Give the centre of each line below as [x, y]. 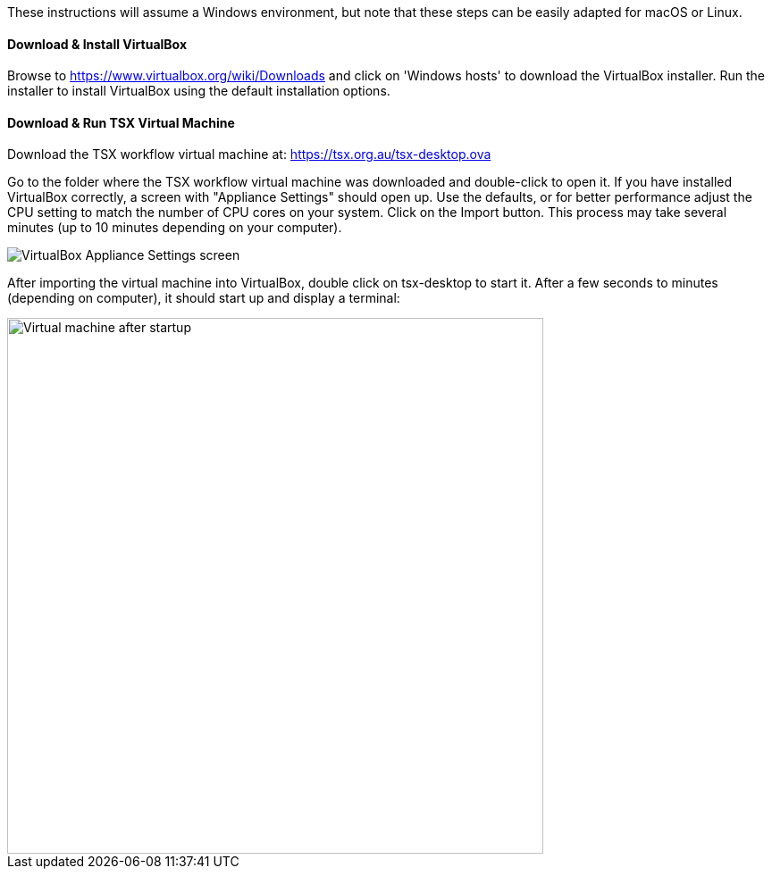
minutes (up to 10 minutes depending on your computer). [175, 228]
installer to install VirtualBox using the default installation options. [199, 91]
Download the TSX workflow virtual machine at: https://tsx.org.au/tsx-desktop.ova [249, 154]
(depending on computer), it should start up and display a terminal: [204, 298]
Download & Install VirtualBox [97, 44]
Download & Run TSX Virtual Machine [121, 122]
